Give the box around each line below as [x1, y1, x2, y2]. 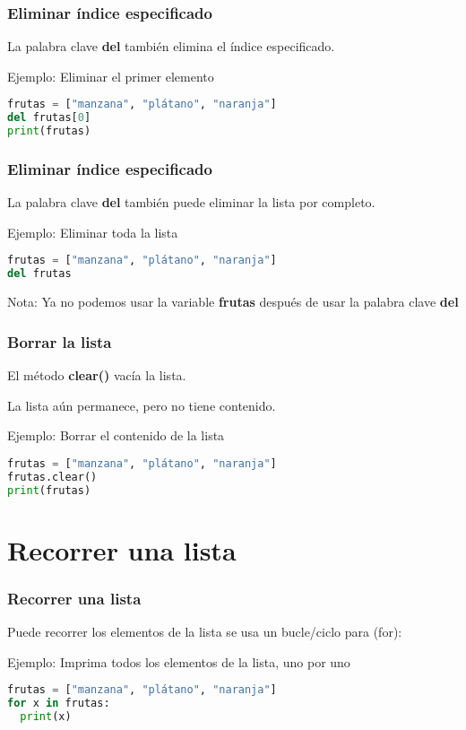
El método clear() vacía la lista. [7, 366, 186, 384]
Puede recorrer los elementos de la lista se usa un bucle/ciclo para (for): [7, 622, 402, 640]
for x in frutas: [7, 697, 110, 710]
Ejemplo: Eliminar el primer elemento [7, 66, 214, 85]
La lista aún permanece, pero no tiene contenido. [7, 395, 276, 414]
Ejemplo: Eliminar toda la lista [7, 222, 178, 241]
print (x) [20, 709, 72, 723]
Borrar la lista [7, 330, 112, 352]
